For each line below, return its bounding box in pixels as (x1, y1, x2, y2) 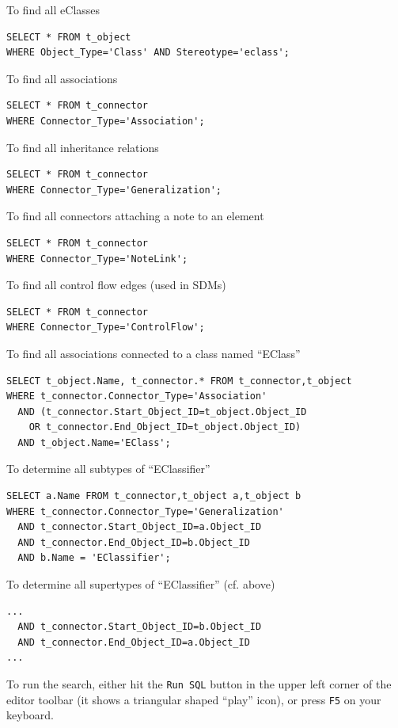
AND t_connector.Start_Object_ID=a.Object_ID (17, 521, 262, 533)
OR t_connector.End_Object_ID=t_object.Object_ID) (28, 421, 301, 433)
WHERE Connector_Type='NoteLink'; (6, 253, 188, 265)
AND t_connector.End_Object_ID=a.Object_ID (17, 636, 250, 648)
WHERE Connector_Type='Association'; (6, 115, 205, 127)
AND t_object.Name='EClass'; (17, 436, 171, 448)
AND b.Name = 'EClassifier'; (17, 552, 171, 564)
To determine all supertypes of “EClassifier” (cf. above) (6, 576, 275, 593)
